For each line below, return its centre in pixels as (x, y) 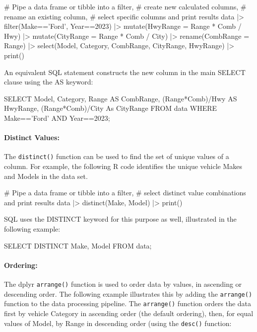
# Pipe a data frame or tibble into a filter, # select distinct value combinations (125, 193)
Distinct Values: (32, 137)
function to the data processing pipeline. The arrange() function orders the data (128, 303)
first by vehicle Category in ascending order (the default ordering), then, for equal (129, 313)
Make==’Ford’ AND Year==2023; (57, 118)
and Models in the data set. (46, 176)
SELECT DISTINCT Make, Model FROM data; (78, 245)
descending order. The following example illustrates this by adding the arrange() (128, 293)
